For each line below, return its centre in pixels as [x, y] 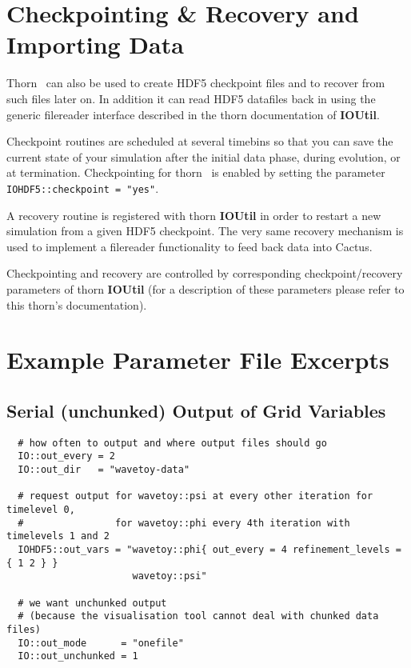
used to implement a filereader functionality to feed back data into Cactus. [190, 246]
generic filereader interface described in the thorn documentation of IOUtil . [193, 114]
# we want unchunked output [92, 603]
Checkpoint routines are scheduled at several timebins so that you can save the [200, 141]
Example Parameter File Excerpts [198, 360]
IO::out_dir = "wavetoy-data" [104, 469]
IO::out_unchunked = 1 [78, 656]
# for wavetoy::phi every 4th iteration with [184, 523]
